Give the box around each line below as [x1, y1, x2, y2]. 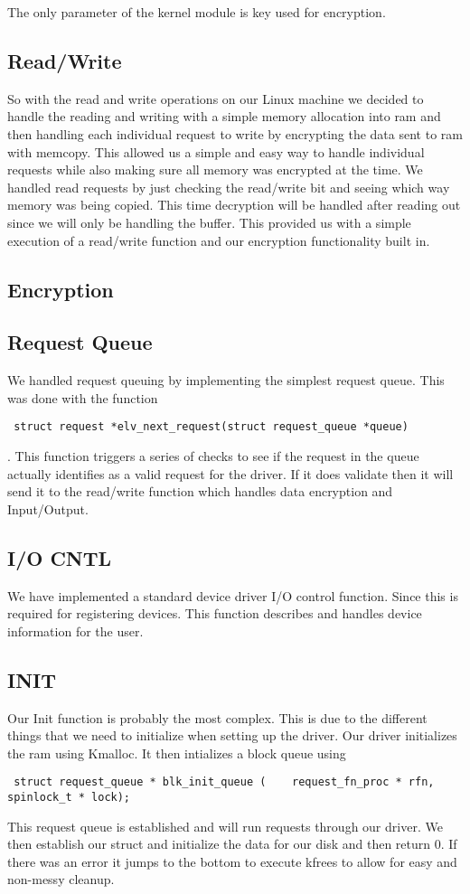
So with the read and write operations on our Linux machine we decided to [7, 89, 424, 108]
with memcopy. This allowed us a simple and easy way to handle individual [7, 142, 425, 161]
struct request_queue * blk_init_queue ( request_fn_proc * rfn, [14, 776, 435, 789]
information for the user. [7, 621, 144, 640]
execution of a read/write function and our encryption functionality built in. [7, 231, 430, 249]
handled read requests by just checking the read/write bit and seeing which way [7, 177, 450, 196]
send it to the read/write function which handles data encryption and [7, 482, 393, 501]
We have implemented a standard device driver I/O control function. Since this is [7, 586, 458, 605]
